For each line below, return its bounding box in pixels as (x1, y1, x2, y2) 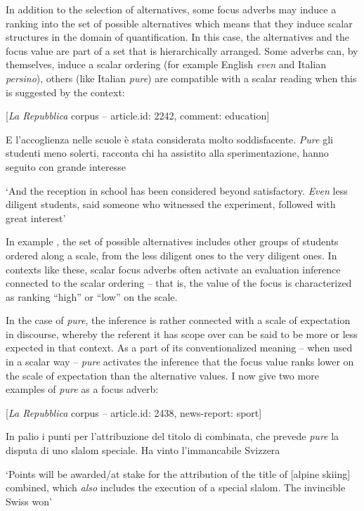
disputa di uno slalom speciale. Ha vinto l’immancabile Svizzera (6, 443, 280, 458)
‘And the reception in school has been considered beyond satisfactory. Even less (6, 183, 348, 198)
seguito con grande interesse (6, 159, 126, 174)
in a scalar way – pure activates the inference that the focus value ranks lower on (6, 354, 354, 369)
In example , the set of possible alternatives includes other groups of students (6, 234, 339, 249)
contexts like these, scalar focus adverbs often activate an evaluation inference (6, 261, 341, 276)
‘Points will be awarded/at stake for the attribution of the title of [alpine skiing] (6, 466, 351, 481)
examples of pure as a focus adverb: (6, 382, 159, 396)
